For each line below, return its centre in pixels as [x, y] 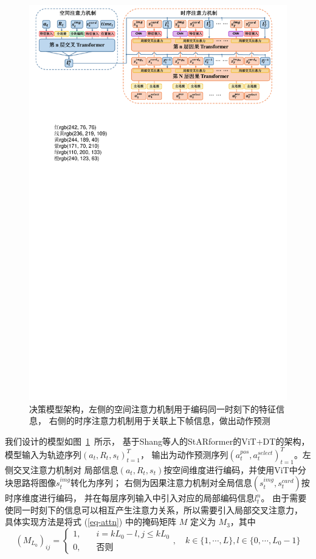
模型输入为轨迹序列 [43, 454]
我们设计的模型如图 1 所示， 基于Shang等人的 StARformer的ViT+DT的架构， [157, 441]
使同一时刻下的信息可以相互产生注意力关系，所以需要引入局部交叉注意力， [154, 509]
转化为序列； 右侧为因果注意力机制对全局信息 [161, 483]
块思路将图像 [30, 483]
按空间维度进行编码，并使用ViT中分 [235, 469]
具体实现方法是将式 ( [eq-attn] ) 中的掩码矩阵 [91, 522]
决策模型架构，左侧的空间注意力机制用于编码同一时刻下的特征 [153, 408]
